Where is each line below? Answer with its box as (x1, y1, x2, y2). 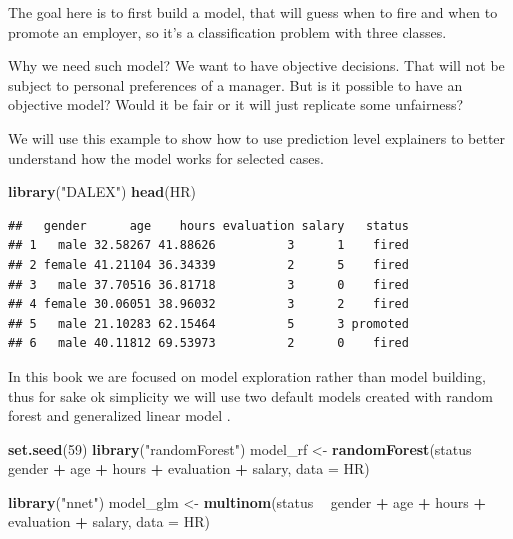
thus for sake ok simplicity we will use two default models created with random (8, 385, 494, 406)
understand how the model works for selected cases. (8, 147, 324, 168)
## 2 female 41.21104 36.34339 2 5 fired (8, 257, 409, 272)
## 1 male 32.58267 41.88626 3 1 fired (8, 238, 409, 253)
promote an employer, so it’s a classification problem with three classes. (8, 21, 447, 42)
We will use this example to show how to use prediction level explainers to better (8, 127, 506, 148)
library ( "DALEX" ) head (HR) (8, 181, 196, 202)
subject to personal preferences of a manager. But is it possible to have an (8, 74, 463, 95)
